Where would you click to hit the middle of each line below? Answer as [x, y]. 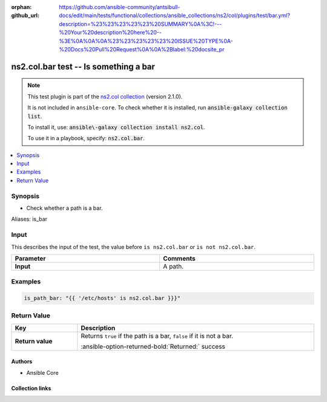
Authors [22, 361]
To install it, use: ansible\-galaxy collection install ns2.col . [116, 127]
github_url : [25, 16]
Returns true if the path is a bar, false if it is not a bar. [157, 336]
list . [35, 116]
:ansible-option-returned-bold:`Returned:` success [153, 346]
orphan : [21, 7]
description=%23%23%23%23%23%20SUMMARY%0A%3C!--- [140, 24]
